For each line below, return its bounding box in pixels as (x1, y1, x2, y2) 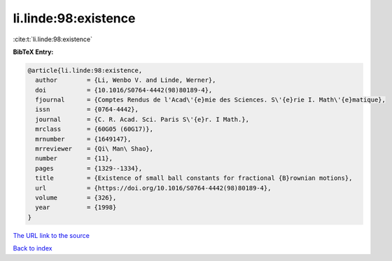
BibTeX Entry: (13, 48, 54, 56)
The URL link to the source (13, 231, 90, 239)
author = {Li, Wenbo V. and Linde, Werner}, (35, 76, 216, 84)
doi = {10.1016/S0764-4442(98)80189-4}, (35, 86, 213, 94)
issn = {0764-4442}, (35, 106, 139, 113)
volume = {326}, (35, 194, 117, 202)
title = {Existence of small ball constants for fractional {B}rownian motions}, (35, 174, 353, 182)
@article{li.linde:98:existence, (27, 66, 143, 74)
